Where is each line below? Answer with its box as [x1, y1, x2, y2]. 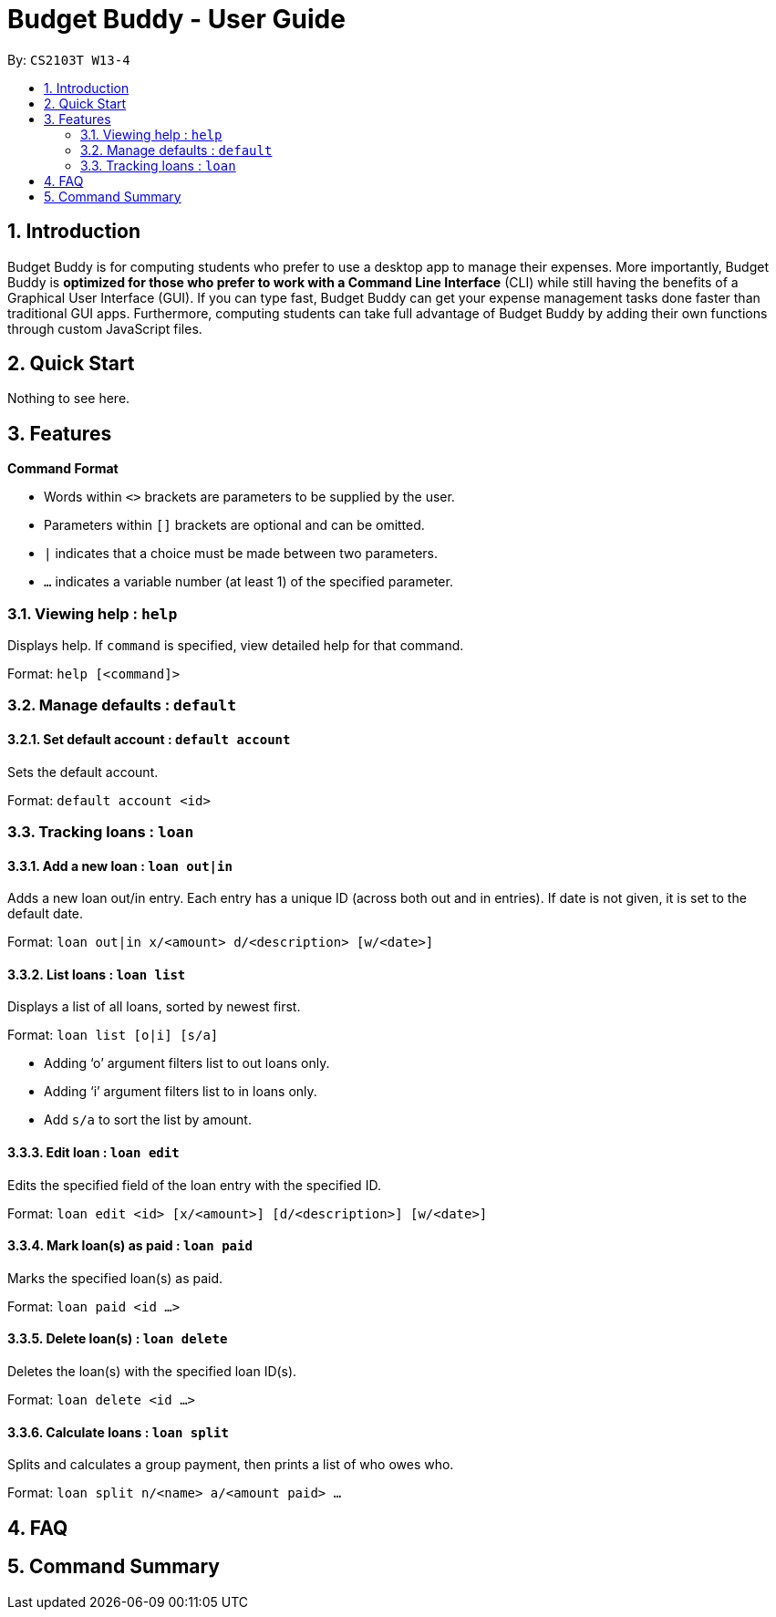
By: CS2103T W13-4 [7, 51, 130, 67]
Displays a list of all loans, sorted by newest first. [7, 999, 301, 1015]
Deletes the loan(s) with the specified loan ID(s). [7, 1363, 297, 1380]
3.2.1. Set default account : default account [7, 731, 291, 748]
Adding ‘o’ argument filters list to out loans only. [44, 1055, 330, 1072]
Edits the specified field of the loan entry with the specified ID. [7, 1176, 381, 1193]
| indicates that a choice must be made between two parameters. [44, 545, 439, 562]
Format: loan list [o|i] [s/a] [7, 1027, 219, 1043]
